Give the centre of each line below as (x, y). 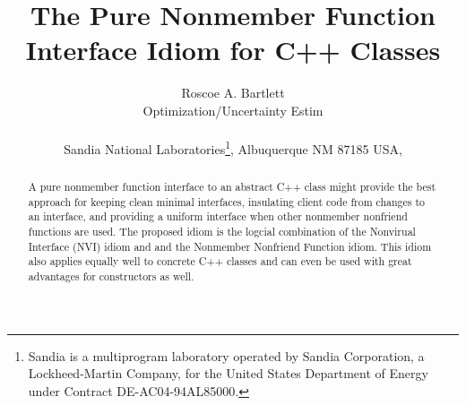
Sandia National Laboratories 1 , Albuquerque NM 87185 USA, (233, 147)
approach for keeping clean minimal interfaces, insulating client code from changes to (227, 201)
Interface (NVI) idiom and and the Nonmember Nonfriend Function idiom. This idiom (230, 246)
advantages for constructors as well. (111, 276)
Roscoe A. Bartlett (233, 93)
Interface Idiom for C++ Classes (233, 50)
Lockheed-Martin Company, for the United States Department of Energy (228, 373)
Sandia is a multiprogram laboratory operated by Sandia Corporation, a (226, 355)
